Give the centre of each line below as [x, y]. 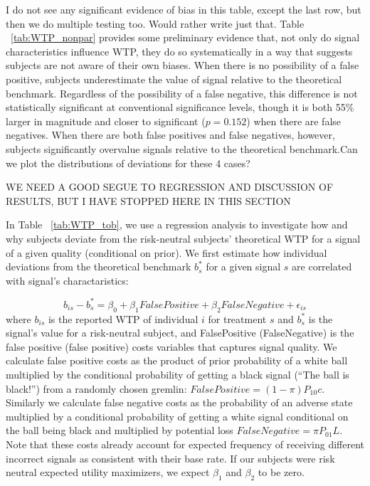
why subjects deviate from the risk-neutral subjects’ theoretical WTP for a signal [183, 238]
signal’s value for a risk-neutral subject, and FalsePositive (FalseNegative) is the [180, 333]
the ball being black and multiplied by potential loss [120, 430]
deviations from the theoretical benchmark [99, 266]
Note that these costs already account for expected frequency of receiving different [185, 444]
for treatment [237, 318]
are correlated [322, 266]
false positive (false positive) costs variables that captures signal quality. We [171, 346]
